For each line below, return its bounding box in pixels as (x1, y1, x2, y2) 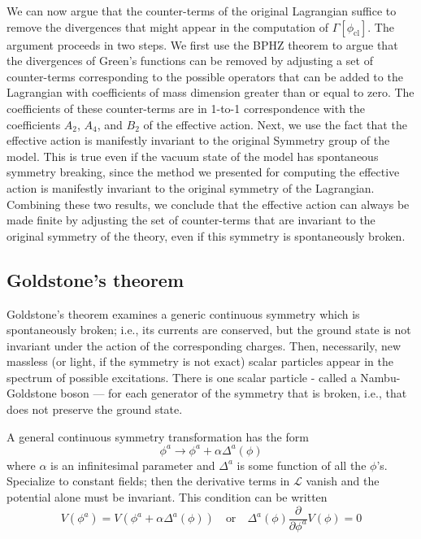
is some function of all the (237, 456, 367, 473)
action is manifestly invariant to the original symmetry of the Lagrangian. (7, 179, 375, 196)
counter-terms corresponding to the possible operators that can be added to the (7, 67, 403, 85)
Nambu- (360, 368, 401, 385)
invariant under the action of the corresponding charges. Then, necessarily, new (7, 337, 401, 354)
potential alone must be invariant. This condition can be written (7, 488, 328, 505)
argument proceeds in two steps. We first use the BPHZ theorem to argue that (7, 36, 398, 53)
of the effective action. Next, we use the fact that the (143, 115, 407, 133)
